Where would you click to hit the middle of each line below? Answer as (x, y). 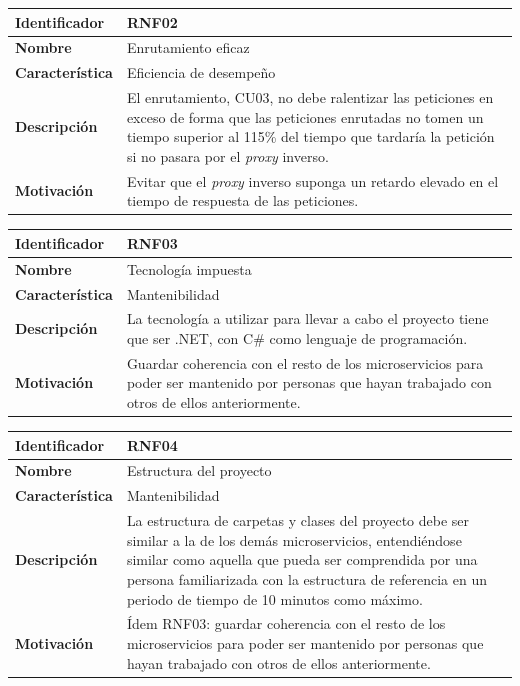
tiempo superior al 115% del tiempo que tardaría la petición (310, 136)
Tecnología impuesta (189, 268)
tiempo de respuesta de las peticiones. (242, 200)
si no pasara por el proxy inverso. (227, 155)
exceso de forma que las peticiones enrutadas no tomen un (305, 116)
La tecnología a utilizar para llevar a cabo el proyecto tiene (307, 318)
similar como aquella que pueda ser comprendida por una (302, 559)
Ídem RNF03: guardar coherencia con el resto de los (286, 623)
